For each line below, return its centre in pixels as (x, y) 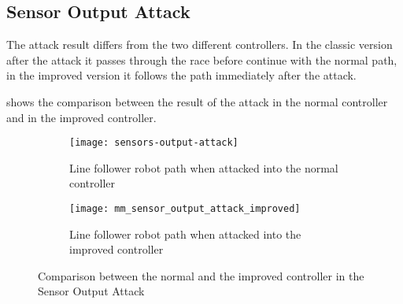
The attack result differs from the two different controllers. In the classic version (200, 44)
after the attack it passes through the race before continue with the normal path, (202, 59)
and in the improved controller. (81, 117)
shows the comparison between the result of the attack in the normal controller (197, 101)
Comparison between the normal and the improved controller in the (201, 275)
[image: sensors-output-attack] (154, 143)
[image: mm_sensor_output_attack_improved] (185, 209)
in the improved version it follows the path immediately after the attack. (181, 75)
